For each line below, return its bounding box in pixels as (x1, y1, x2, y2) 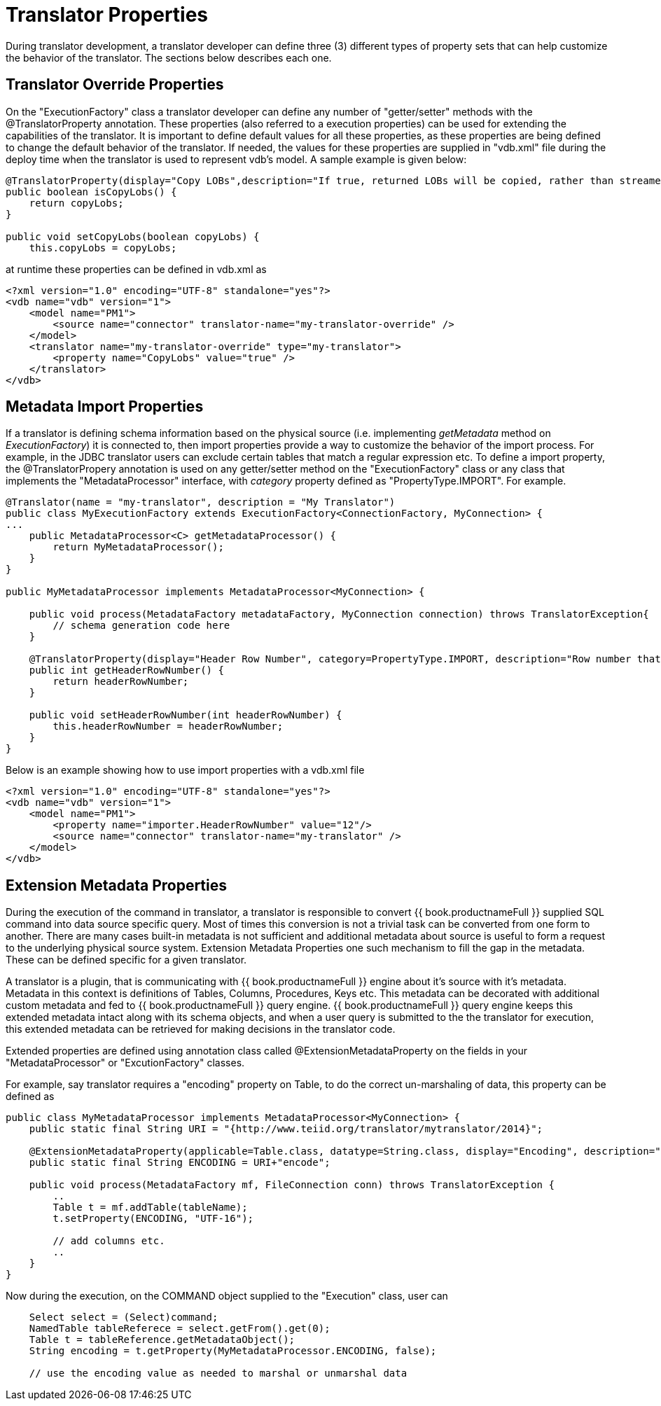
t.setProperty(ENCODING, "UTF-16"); (53, 1213, 254, 1225)
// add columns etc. (53, 1235, 165, 1247)
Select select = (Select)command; (29, 1311, 218, 1323)
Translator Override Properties (6, 76, 224, 94)
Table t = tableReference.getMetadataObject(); (29, 1334, 295, 1346)
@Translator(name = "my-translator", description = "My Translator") (6, 496, 396, 508)
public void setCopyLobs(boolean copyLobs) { (6, 230, 260, 242)
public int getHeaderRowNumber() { (29, 664, 224, 676)
